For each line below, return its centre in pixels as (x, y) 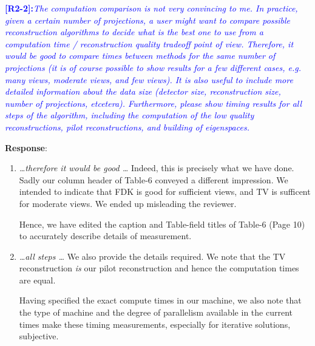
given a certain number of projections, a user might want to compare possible (148, 20)
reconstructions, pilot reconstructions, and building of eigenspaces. (127, 127)
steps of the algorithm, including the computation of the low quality (130, 115)
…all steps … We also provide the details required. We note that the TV (152, 256)
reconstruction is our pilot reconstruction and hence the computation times (159, 268)
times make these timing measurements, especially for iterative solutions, (155, 324)
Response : (26, 147)
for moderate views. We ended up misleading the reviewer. (128, 203)
